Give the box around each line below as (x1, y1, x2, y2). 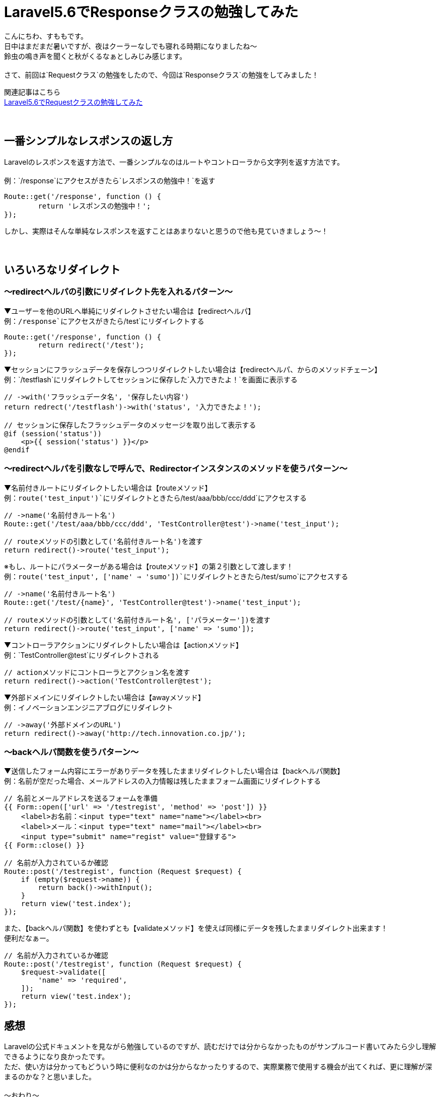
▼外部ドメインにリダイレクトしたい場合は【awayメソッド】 (4, 693, 205, 702)
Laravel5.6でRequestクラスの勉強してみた (4, 97, 143, 106)
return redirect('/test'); (38, 340, 144, 349)
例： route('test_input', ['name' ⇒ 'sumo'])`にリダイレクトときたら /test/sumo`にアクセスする (4, 572, 348, 581)
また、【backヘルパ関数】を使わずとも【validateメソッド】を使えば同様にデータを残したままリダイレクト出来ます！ (4, 924, 388, 933)
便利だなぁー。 (4, 934, 53, 943)
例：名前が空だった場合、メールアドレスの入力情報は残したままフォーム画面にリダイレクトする (4, 777, 321, 786)
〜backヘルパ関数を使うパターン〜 (4, 746, 139, 757)
